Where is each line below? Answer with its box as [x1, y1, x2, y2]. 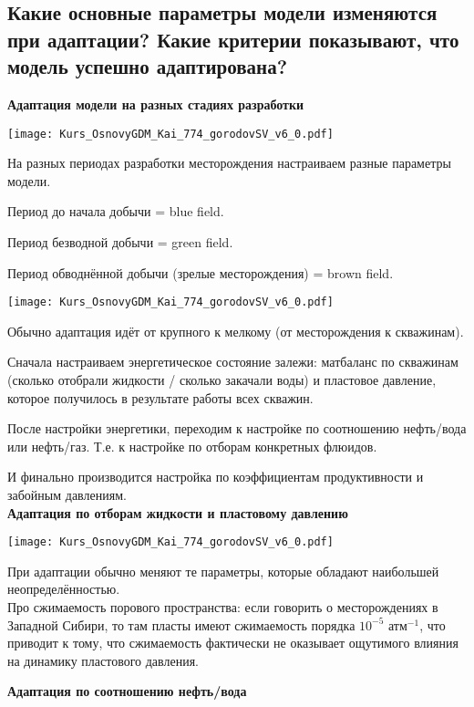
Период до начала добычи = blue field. [7, 202, 224, 221]
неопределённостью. [7, 579, 120, 598]
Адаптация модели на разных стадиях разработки [7, 94, 304, 113]
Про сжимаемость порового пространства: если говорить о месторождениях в [7, 598, 438, 617]
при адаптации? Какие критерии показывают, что [7, 25, 459, 53]
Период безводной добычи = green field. [7, 233, 233, 252]
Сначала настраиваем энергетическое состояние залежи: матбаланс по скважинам [7, 352, 459, 371]
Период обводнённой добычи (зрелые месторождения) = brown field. [7, 263, 394, 282]
